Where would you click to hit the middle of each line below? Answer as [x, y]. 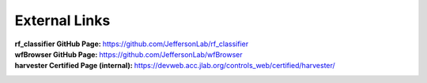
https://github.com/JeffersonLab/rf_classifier [176, 44]
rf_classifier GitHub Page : [58, 44]
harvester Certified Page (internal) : [74, 66]
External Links [62, 20]
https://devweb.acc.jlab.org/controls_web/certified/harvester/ [234, 66]
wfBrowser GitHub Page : [56, 54]
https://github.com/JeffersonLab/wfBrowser [171, 54]
